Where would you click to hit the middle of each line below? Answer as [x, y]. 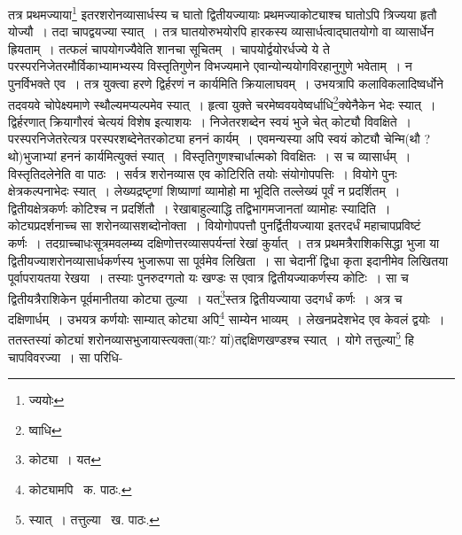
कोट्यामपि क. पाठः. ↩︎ [80, 488]
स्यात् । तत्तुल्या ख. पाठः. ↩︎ [94, 519]
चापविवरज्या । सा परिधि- [66, 357]
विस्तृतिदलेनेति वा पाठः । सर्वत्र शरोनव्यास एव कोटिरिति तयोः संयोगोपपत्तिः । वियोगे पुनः [203, 173]
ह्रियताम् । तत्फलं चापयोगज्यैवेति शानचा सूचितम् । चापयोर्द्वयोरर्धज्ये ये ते [169, 48]
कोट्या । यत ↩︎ [65, 459]
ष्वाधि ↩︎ [45, 429]
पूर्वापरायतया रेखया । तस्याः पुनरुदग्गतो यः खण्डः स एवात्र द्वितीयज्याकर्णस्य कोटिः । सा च [208, 278]
